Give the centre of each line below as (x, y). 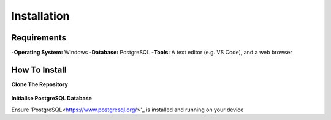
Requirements (39, 38)
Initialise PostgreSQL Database (51, 99)
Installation (40, 16)
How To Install (39, 69)
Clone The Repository (40, 84)
